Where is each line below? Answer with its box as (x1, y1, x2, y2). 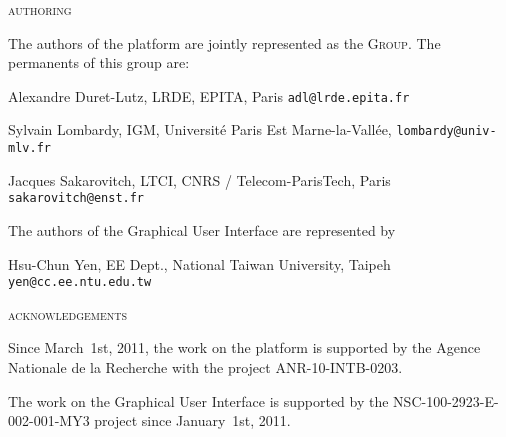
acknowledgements (8, 303, 128, 324)
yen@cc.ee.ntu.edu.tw (8, 275, 152, 290)
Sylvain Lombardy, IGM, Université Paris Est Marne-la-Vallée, (8, 119, 392, 140)
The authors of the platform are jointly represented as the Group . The (8, 32, 441, 53)
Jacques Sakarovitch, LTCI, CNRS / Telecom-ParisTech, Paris (8, 169, 391, 190)
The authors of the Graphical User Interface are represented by (8, 220, 396, 240)
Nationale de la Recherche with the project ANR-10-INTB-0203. (8, 357, 403, 378)
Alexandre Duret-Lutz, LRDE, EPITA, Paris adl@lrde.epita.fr (8, 85, 410, 106)
